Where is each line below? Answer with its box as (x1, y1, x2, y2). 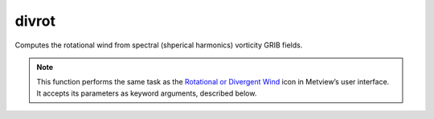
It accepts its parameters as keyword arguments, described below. (36, 88, 257, 98)
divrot (14, 12, 56, 30)
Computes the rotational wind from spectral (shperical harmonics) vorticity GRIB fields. (14, 40, 303, 50)
